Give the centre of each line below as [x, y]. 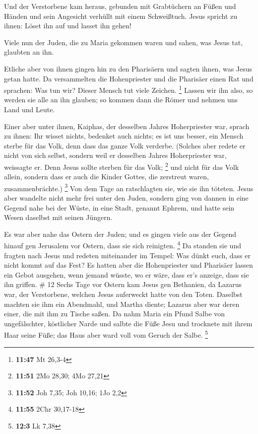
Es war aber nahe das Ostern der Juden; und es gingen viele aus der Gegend [120, 234]
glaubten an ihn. [29, 52]
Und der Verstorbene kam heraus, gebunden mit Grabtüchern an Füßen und [120, 6]
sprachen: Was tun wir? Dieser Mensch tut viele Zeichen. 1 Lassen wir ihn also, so [129, 89]
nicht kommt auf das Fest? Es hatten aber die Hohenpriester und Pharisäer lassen [129, 265]
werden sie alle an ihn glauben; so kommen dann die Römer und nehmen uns [121, 100]
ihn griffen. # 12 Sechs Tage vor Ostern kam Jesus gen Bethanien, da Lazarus [123, 284]
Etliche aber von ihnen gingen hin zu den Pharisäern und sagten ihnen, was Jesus [128, 68]
